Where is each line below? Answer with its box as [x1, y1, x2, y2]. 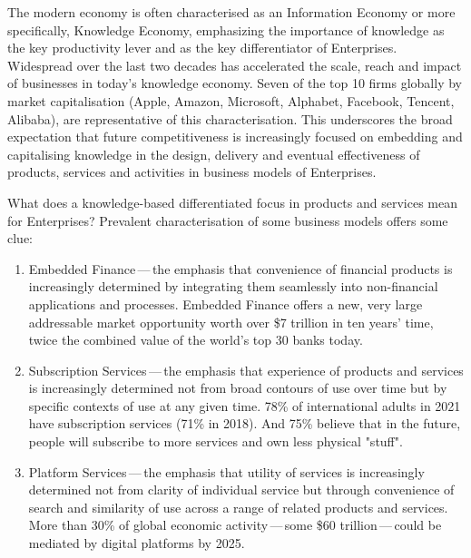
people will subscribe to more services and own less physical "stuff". [28, 432, 403, 451]
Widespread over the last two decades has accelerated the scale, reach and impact [7, 55, 462, 74]
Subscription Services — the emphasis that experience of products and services [28, 360, 464, 379]
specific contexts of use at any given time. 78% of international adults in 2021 [28, 396, 461, 415]
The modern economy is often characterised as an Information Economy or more [7, 3, 456, 21]
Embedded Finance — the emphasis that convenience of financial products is [28, 259, 453, 278]
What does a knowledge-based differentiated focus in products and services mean [7, 192, 458, 211]
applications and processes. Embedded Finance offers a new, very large [28, 294, 423, 313]
